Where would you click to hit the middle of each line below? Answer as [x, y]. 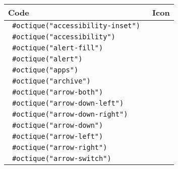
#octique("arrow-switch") [62, 158]
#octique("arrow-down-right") [70, 114]
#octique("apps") [45, 70]
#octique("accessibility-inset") [76, 26]
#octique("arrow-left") [58, 136]
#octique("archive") [51, 81]
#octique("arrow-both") [58, 92]
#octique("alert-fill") [58, 48]
